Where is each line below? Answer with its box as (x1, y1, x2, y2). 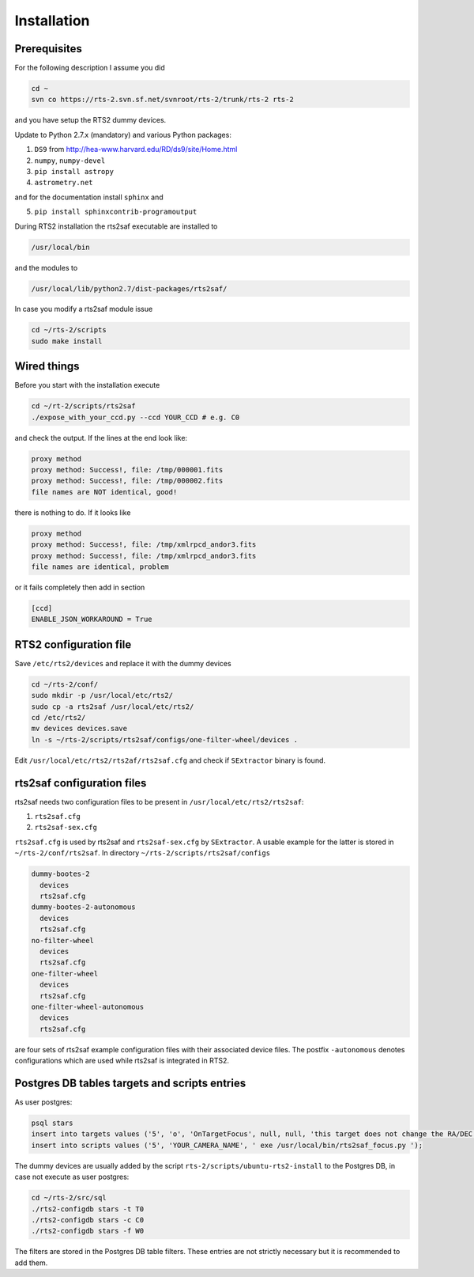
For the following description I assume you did (14, 63, 165, 73)
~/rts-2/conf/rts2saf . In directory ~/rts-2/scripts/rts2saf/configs (14, 848, 271, 858)
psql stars (31, 1118, 73, 1127)
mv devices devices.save (31, 724, 128, 733)
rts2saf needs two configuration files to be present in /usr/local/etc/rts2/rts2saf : (14, 797, 304, 806)
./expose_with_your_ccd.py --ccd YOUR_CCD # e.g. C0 (31, 412, 240, 422)
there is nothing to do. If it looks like (14, 507, 131, 517)
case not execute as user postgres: (14, 1172, 130, 1182)
